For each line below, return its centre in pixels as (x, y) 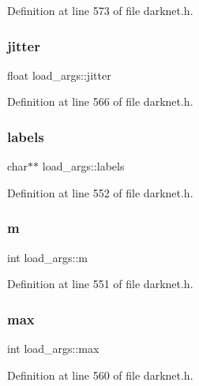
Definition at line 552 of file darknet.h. (100, 192)
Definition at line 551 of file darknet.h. (100, 284)
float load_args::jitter (59, 75)
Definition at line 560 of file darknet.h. (100, 375)
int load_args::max (53, 349)
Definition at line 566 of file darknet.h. (100, 101)
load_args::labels (83, 166)
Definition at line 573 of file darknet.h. (100, 10)
